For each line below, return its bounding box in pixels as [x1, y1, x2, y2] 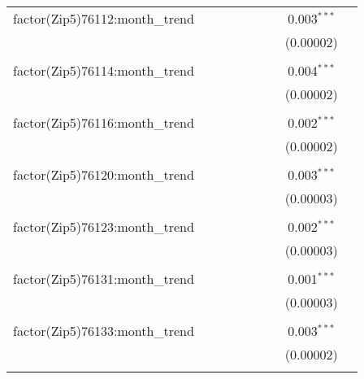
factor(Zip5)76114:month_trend [13, 61, 194, 80]
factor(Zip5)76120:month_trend [13, 165, 194, 184]
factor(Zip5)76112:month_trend [13, 9, 194, 28]
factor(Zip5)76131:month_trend [13, 269, 194, 288]
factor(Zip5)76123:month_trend [13, 217, 194, 236]
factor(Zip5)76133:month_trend [13, 321, 194, 340]
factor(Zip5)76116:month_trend [13, 113, 194, 132]
